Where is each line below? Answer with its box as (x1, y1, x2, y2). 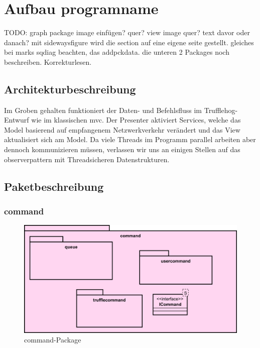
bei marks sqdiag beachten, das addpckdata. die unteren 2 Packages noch (4, 47, 229, 57)
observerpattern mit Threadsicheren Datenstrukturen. (4, 154, 170, 164)
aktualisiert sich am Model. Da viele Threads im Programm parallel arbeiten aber (4, 134, 256, 145)
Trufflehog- (204, 104, 238, 115)
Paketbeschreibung (4, 178, 104, 194)
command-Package (24, 334, 81, 345)
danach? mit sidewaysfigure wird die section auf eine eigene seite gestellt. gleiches (4, 37, 254, 47)
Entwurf (4, 114, 29, 125)
